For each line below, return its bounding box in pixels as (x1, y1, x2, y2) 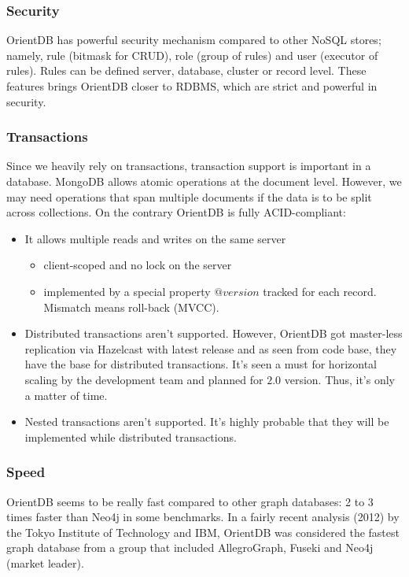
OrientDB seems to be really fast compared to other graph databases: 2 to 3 (6, 493, 374, 509)
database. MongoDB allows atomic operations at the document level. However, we (6, 173, 402, 189)
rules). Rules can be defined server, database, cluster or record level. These (6, 62, 367, 79)
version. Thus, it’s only (284, 371, 395, 387)
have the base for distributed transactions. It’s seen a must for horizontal (24, 356, 377, 372)
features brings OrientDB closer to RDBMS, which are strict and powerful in (6, 78, 378, 94)
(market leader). (6, 554, 84, 571)
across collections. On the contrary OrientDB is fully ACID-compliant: (6, 204, 346, 220)
